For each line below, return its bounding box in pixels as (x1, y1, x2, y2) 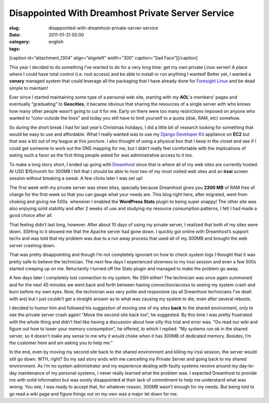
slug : (9, 25, 20, 31)
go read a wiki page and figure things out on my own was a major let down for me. (9, 391, 178, 397)
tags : (9, 45, 20, 52)
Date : (9, 31, 21, 37)
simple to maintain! (9, 85, 48, 91)
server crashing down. (9, 242, 56, 248)
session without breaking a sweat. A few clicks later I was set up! (9, 175, 143, 182)
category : (9, 39, 30, 45)
